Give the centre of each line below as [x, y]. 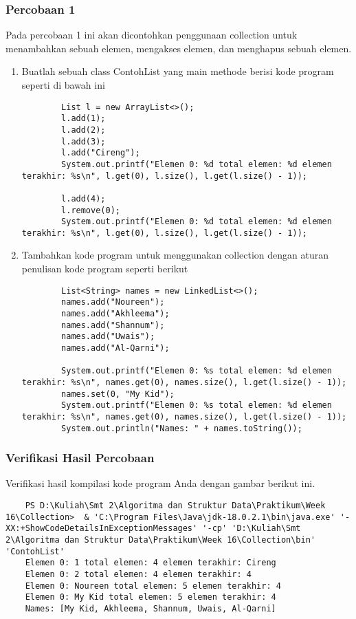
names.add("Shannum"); [113, 325]
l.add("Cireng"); [101, 153]
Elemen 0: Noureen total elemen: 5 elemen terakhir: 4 [153, 586]
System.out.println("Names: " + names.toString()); [182, 428]
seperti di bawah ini [63, 85]
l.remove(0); [91, 210]
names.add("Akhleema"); [115, 313]
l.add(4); [84, 198]
